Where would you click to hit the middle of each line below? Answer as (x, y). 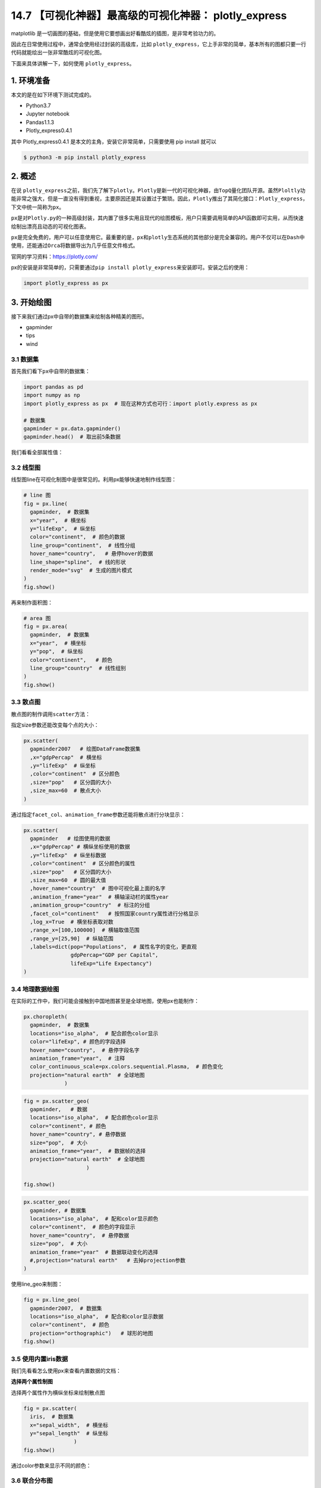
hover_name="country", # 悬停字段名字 (85, 1050)
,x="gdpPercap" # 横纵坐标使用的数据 (80, 847)
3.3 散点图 (26, 702)
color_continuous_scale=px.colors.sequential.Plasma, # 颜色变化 (127, 1067)
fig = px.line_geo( (52, 1300)
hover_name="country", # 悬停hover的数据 (92, 554)
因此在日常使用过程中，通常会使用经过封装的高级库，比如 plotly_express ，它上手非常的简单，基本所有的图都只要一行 (158, 44)
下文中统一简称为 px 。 (38, 207)
